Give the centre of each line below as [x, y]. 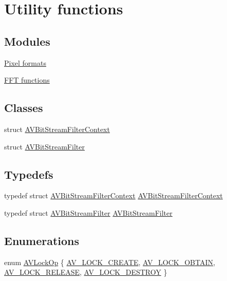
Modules [27, 41]
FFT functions [27, 80]
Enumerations [42, 240]
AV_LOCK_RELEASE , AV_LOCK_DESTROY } [86, 272]
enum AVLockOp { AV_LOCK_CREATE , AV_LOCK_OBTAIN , [110, 262]
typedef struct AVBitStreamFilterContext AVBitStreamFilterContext [113, 195]
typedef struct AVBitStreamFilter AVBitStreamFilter [88, 212]
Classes [24, 108]
